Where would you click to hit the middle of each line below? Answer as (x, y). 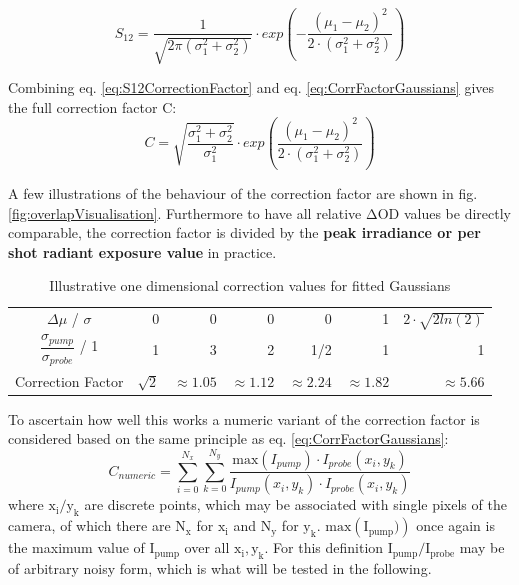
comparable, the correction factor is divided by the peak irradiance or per (244, 232)
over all (207, 547)
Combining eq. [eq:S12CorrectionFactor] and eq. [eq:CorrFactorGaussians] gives (251, 86)
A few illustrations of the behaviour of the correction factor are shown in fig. (243, 193)
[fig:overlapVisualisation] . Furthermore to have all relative (185, 212)
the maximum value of (76, 547)
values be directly (457, 212)
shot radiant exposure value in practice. (142, 251)
